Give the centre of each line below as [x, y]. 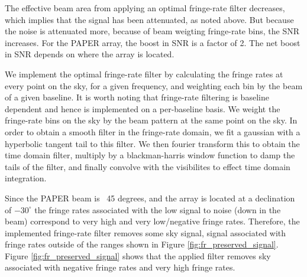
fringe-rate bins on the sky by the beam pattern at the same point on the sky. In [151, 120]
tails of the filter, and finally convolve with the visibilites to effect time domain [148, 166]
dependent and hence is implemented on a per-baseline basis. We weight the [143, 108]
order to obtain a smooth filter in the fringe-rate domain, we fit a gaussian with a [153, 131]
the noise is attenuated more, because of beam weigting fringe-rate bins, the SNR [152, 31]
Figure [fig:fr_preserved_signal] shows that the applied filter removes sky [138, 255]
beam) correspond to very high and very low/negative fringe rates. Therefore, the [152, 221]
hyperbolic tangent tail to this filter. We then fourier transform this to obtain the [152, 143]
